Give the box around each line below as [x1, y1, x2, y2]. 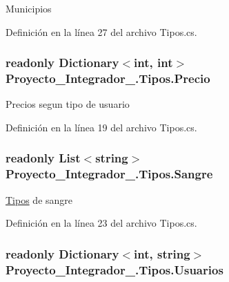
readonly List [6, 149, 81, 167]
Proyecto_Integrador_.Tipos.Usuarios [6, 261, 223, 278]
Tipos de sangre [6, 192, 73, 207]
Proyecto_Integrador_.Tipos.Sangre [6, 165, 213, 182]
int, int [134, 54, 173, 71]
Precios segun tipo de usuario [6, 97, 130, 111]
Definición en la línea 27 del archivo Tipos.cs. [6, 24, 197, 39]
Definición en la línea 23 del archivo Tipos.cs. [6, 216, 197, 230]
